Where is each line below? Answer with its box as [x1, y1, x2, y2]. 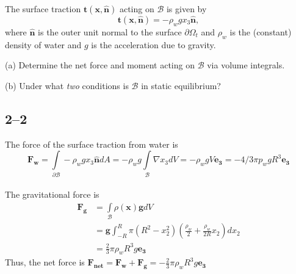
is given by [166, 2, 207, 15]
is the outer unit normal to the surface [38, 25, 182, 38]
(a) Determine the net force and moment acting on [5, 59, 195, 71]
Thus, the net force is [5, 256, 85, 269]
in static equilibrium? [141, 79, 221, 92]
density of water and [5, 38, 82, 51]
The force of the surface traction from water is [5, 137, 178, 150]
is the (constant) [229, 25, 292, 38]
